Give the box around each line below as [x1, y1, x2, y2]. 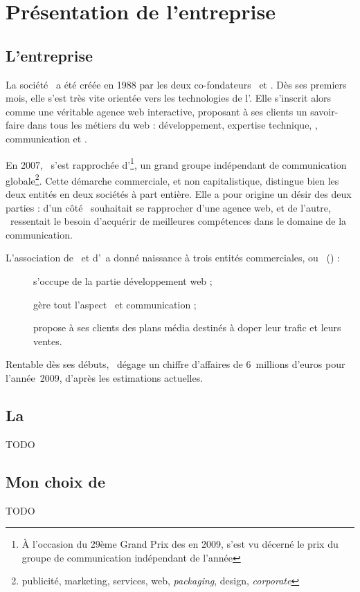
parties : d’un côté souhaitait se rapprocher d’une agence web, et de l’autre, [6, 200, 331, 214]
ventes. [33, 333, 62, 348]
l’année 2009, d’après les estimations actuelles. [6, 370, 204, 385]
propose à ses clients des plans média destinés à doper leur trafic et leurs [33, 320, 341, 335]
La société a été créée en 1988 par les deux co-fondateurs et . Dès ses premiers [6, 77, 347, 91]
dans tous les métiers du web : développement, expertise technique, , [27, 118, 318, 132]
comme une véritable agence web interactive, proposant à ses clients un [6, 104, 307, 118]
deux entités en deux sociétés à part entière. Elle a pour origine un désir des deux [6, 187, 352, 201]
